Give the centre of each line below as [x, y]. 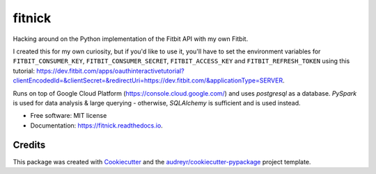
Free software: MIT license [69, 116]
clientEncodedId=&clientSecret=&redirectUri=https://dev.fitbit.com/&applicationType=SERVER [148, 80]
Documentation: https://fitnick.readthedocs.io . [96, 125]
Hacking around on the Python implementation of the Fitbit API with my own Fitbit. [131, 39]
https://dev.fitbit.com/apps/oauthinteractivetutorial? [110, 71]
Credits [29, 145]
